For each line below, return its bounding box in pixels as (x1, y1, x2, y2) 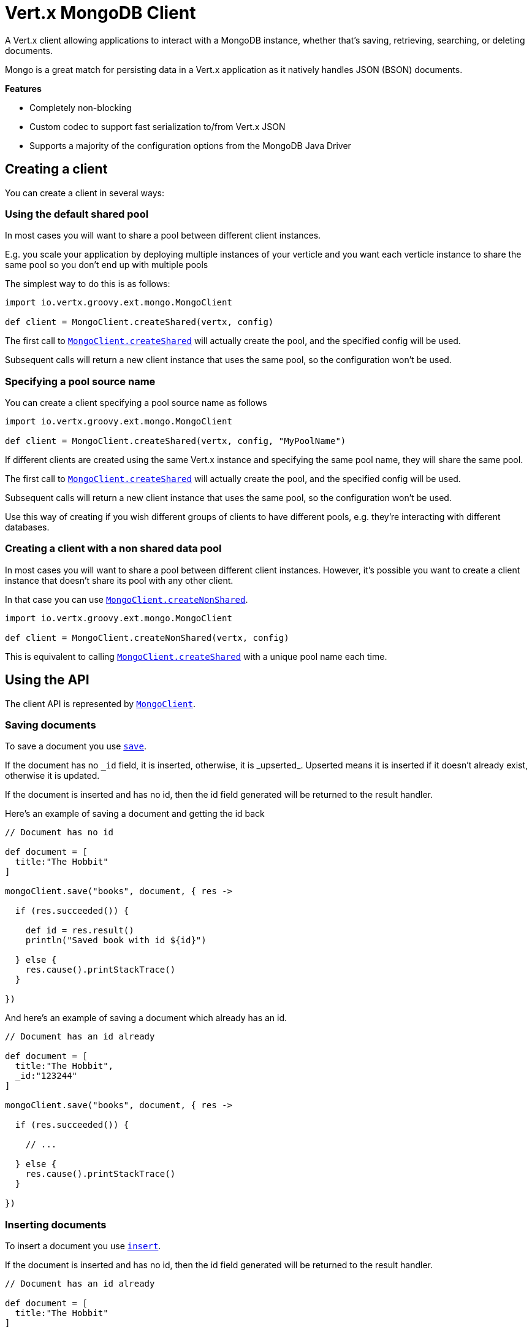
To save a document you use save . (5, 741, 147, 752)
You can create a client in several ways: (5, 187, 165, 198)
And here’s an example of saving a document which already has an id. (5, 1012, 287, 1024)
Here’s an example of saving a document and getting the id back (5, 808, 265, 819)
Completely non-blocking (29, 102, 132, 113)
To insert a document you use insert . (5, 1241, 161, 1252)
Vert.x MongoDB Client (5, 2, 196, 23)
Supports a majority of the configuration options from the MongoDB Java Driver (29, 140, 351, 151)
